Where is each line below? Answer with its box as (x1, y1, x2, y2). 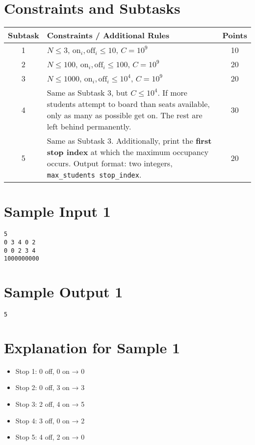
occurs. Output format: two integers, (47, 157, 173, 169)
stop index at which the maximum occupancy (47, 146, 209, 158)
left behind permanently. (47, 121, 131, 132)
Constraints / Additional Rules (47, 29, 170, 41)
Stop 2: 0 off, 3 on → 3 (15, 382, 85, 393)
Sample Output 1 (4, 282, 123, 302)
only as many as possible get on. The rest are (47, 109, 203, 121)
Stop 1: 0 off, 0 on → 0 (15, 366, 85, 376)
